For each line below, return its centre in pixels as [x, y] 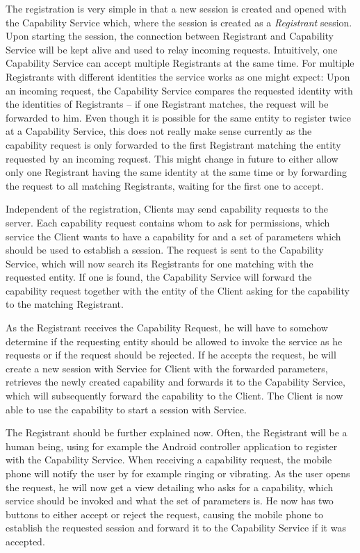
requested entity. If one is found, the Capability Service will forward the [159, 277]
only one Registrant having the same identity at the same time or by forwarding [176, 172]
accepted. [25, 541]
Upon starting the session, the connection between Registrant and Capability [170, 36]
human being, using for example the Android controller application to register [172, 446]
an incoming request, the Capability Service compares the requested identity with [179, 90]
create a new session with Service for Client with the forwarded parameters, [167, 368]
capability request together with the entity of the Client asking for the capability [178, 290]
